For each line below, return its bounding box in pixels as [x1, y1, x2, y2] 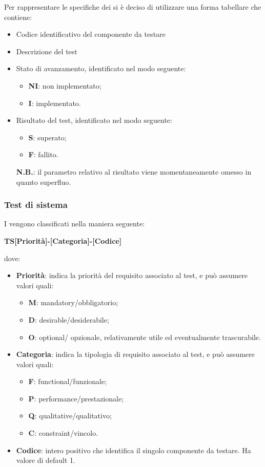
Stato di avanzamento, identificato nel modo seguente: [16, 63, 186, 74]
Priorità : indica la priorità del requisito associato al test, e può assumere [16, 270, 248, 281]
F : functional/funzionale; [28, 376, 107, 387]
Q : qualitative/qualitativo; [28, 410, 112, 421]
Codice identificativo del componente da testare [16, 29, 166, 39]
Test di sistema [4, 198, 68, 211]
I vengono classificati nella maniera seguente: [4, 218, 145, 229]
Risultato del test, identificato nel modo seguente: [16, 115, 172, 125]
